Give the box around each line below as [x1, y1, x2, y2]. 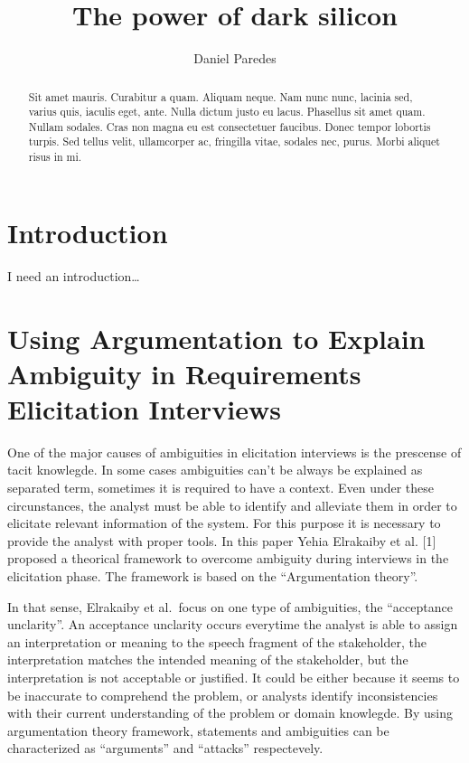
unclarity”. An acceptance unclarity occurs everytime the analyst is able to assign [7, 615, 458, 634]
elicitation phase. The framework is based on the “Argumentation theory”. [7, 566, 418, 585]
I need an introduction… [7, 266, 140, 285]
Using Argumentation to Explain [7, 319, 426, 356]
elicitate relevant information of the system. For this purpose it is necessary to [7, 513, 441, 532]
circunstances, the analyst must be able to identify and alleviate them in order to [7, 495, 457, 514]
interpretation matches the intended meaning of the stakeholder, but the [7, 650, 408, 669]
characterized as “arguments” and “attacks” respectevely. [7, 739, 324, 758]
